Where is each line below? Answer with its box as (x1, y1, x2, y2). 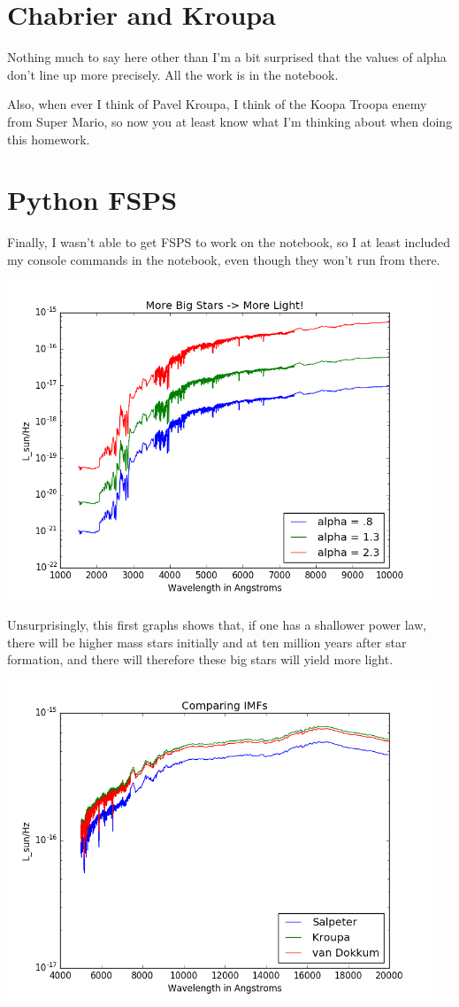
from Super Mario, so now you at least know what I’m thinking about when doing (7, 112, 453, 130)
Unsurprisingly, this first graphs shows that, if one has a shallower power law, (7, 616, 427, 633)
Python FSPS (7, 182, 178, 218)
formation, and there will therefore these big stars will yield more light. (7, 650, 394, 669)
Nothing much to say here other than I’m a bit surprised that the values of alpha (7, 48, 447, 66)
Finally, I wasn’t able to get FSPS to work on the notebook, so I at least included (7, 233, 450, 252)
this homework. (7, 129, 90, 148)
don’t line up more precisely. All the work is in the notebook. (7, 65, 339, 83)
